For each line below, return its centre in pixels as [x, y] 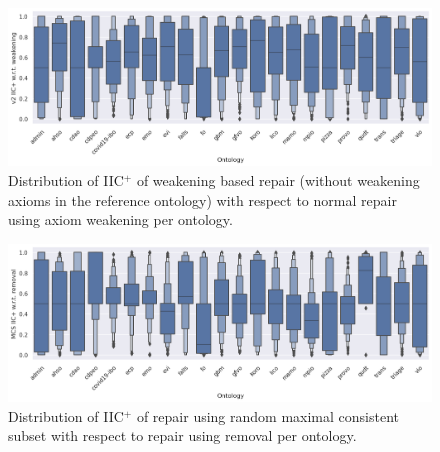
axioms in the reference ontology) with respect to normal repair [202, 199]
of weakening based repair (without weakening [278, 179]
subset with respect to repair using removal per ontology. [182, 435]
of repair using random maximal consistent [267, 415]
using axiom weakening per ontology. [120, 219]
